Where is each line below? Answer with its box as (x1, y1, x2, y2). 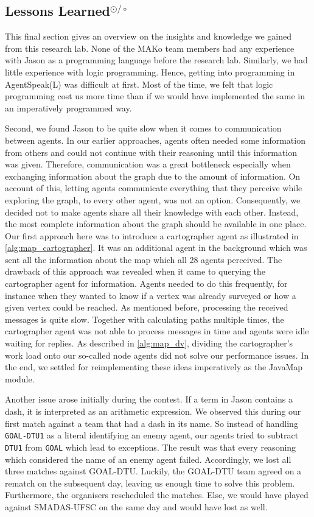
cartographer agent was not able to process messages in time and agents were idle (5, 325, 309, 337)
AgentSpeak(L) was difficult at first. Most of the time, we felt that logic (5, 77, 273, 90)
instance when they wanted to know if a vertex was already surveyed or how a (5, 289, 296, 301)
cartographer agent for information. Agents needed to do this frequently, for (5, 277, 288, 290)
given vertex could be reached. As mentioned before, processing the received (5, 301, 288, 314)
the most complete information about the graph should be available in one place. (5, 217, 307, 230)
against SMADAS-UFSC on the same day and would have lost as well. (5, 500, 268, 513)
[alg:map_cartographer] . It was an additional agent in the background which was (5, 241, 307, 254)
